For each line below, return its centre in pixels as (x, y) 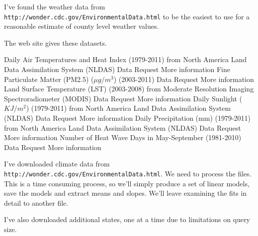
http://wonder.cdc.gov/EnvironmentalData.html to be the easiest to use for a (127, 16)
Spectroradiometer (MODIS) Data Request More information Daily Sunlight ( (123, 98)
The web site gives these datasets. (55, 42)
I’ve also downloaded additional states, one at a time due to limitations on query (127, 219)
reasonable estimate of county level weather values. (82, 26)
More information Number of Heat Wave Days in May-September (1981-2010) (123, 137)
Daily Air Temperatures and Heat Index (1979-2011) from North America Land (125, 59)
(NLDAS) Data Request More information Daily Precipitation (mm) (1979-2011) (128, 118)
